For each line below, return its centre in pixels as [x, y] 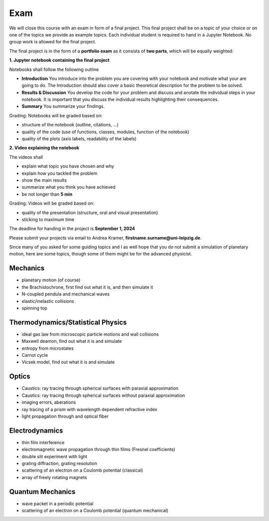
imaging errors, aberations [49, 402]
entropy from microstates [48, 348]
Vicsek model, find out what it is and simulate [68, 362]
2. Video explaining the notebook [44, 148]
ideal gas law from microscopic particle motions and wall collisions [90, 334]
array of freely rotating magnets [54, 477]
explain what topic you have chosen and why [68, 166]
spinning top [34, 308]
